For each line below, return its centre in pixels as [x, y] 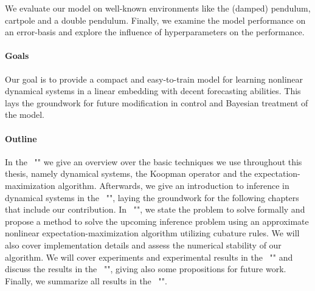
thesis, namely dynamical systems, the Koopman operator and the [128, 173]
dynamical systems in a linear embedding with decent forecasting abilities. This [153, 91]
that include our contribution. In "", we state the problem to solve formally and [155, 209]
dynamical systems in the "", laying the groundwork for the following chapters [152, 197]
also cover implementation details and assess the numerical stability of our [143, 245]
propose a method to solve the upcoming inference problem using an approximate [157, 221]
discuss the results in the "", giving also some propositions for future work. [146, 269]
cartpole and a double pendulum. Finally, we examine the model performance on [155, 20]
